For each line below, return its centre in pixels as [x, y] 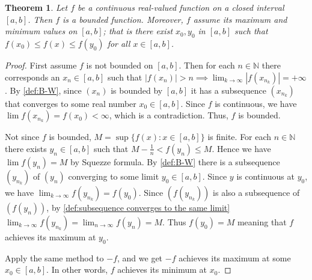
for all [119, 43]
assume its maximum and [240, 19]
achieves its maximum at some [235, 257]
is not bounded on [120, 65]
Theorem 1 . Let [36, 7]
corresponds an [32, 77]
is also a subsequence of [256, 192]
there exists [26, 148]
